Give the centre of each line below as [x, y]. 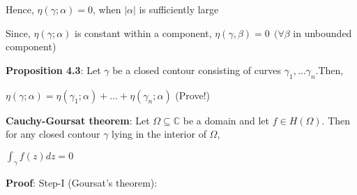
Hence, [20, 9]
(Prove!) [192, 95]
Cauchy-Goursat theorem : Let [78, 120]
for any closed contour [53, 134]
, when [107, 9]
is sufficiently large [179, 9]
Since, [18, 32]
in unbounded [322, 32]
